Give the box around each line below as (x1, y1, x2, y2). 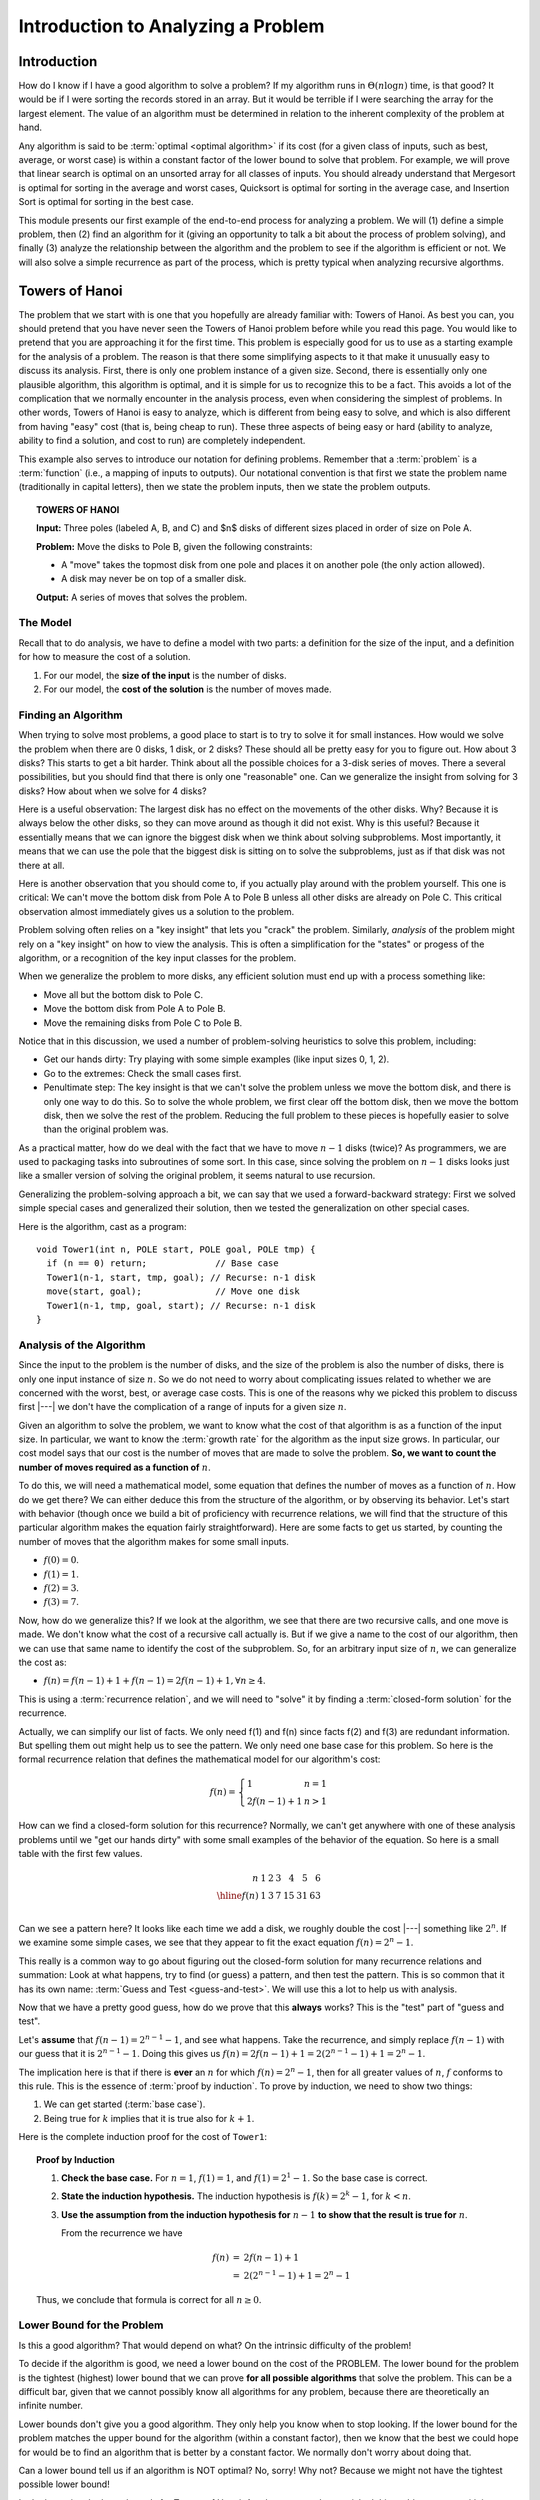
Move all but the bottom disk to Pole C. (43, 988, 204, 1000)
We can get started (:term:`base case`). (43, 2098, 206, 2110)
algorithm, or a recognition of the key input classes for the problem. (18, 952, 297, 964)
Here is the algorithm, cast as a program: (18, 1220, 187, 1232)
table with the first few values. (18, 1848, 143, 1860)
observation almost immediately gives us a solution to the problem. (18, 905, 295, 917)
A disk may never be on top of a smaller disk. (61, 573, 247, 585)
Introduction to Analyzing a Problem (18, 15, 325, 37)
